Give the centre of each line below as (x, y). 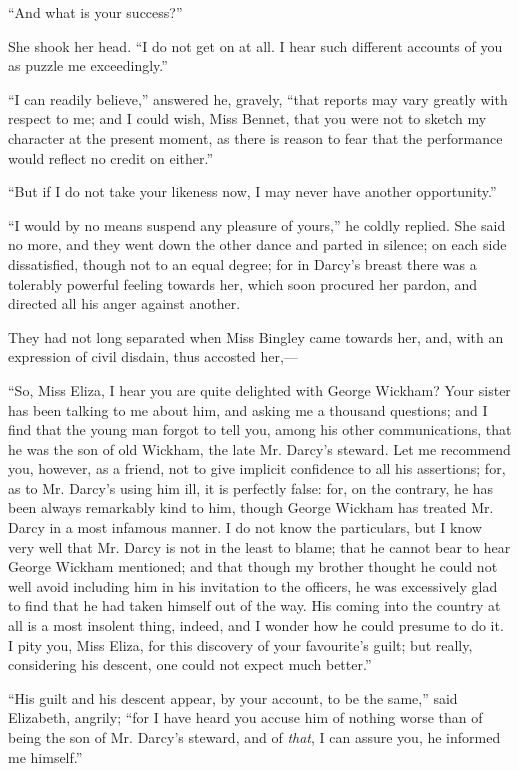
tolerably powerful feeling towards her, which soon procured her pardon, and (243, 283)
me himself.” (45, 756)
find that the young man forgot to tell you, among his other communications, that (260, 429)
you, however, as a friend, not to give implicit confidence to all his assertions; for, (257, 468)
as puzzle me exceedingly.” (88, 65)
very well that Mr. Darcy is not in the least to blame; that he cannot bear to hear (259, 546)
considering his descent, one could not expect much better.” (190, 664)
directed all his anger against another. (124, 303)
